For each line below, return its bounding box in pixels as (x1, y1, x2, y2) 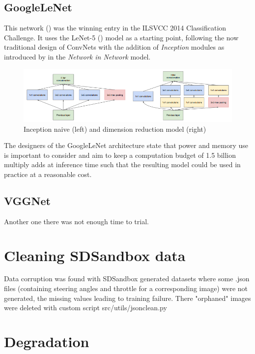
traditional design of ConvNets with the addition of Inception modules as (4, 42, 225, 52)
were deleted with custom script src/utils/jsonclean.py (4, 302, 167, 313)
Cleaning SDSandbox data (4, 245, 186, 265)
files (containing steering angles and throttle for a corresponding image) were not (4, 283, 248, 294)
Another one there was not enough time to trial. (4, 216, 149, 226)
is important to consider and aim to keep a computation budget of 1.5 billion (4, 149, 236, 160)
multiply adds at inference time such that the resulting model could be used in (4, 159, 241, 170)
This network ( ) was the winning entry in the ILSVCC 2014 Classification (4, 23, 227, 33)
